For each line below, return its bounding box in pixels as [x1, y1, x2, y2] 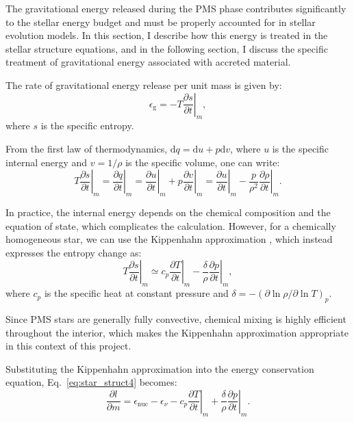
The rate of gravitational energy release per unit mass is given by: [5, 77, 282, 92]
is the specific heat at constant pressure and [44, 286, 229, 300]
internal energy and [5, 155, 88, 169]
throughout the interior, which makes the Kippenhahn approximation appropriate [5, 325, 349, 339]
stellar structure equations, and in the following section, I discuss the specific [5, 41, 328, 55]
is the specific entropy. [40, 118, 134, 133]
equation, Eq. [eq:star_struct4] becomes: [5, 375, 177, 389]
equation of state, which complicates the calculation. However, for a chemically [5, 218, 336, 233]
